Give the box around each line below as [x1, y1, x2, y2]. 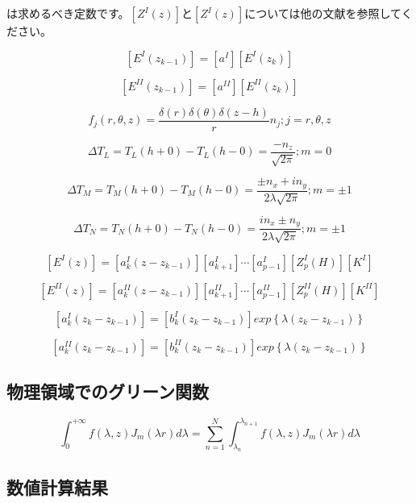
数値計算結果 [6, 474, 108, 499]
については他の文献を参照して [244, 5, 401, 21]
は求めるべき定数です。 [6, 5, 130, 21]
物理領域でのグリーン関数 [6, 379, 209, 404]
